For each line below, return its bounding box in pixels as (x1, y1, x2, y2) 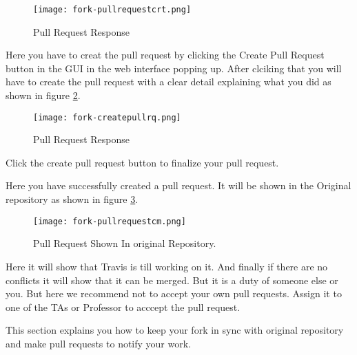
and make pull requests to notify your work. (6, 336, 192, 350)
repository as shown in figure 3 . (6, 192, 139, 206)
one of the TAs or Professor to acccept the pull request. (6, 299, 241, 314)
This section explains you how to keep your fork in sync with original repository (6, 323, 344, 337)
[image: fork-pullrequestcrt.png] (33, 5, 192, 14)
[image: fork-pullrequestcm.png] (33, 216, 186, 226)
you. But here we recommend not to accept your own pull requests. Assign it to (6, 286, 342, 301)
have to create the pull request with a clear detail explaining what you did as (6, 74, 331, 89)
